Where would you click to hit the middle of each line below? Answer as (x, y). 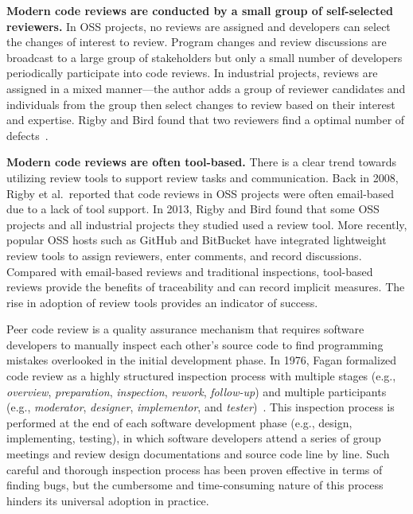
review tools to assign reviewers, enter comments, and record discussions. (184, 255)
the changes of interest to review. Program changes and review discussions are (197, 42)
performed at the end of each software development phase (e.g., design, (179, 422)
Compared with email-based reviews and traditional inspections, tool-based (190, 271)
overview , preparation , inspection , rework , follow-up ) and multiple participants (197, 391)
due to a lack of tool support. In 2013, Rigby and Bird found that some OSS (193, 209)
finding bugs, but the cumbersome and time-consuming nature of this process (195, 485)
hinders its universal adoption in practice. (108, 500)
